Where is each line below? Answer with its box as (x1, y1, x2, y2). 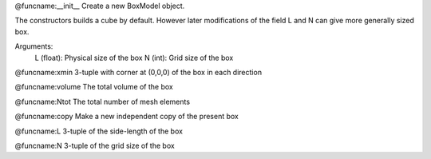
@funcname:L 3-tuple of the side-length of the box (14, 126, 184, 136)
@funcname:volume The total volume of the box (14, 82, 173, 92)
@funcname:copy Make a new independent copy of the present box (14, 112, 239, 121)
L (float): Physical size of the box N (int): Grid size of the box (34, 53, 234, 62)
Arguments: (14, 42, 53, 51)
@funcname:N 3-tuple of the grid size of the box (14, 141, 175, 150)
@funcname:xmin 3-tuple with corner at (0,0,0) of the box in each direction (14, 67, 263, 77)
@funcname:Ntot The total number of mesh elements (14, 97, 191, 106)
